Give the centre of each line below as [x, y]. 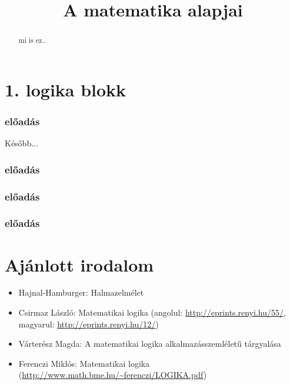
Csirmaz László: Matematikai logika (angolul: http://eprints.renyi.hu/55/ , [152, 312]
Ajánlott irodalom [79, 264]
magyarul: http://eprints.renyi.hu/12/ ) [89, 324]
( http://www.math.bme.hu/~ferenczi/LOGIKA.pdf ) [113, 375]
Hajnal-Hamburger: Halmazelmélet [81, 292]
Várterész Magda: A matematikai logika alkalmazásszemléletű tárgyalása [150, 344]
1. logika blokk [66, 89]
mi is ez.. [32, 40]
